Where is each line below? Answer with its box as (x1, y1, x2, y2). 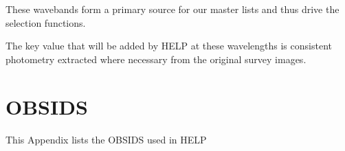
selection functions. (5, 15, 86, 30)
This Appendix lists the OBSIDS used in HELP (5, 132, 207, 146)
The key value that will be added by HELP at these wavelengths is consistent (5, 38, 332, 53)
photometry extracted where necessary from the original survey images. (5, 51, 307, 66)
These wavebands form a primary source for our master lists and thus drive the (5, 2, 340, 16)
